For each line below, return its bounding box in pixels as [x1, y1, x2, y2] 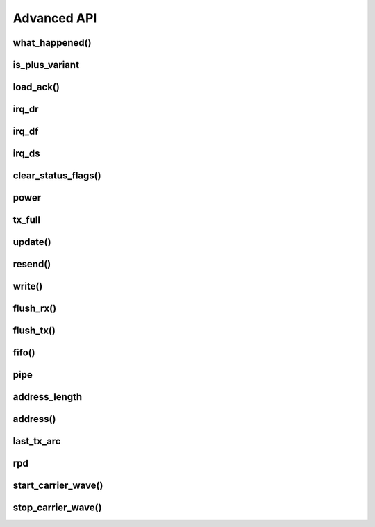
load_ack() [12, 81, 60, 93]
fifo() [12, 347, 35, 359]
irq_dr [12, 103, 39, 115]
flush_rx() [12, 303, 57, 315]
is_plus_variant [12, 59, 80, 71]
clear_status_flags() [12, 170, 101, 182]
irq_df [12, 126, 39, 137]
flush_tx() [12, 325, 56, 337]
